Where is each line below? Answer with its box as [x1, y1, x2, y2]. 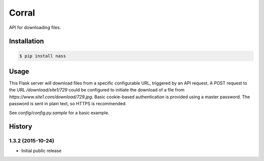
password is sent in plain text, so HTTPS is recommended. [9, 101, 127, 107]
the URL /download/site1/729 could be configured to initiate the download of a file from [9, 87, 185, 93]
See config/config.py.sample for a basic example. [9, 110, 110, 115]
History [9, 122, 33, 131]
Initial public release [21, 147, 62, 154]
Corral [9, 7, 35, 18]
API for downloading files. [9, 24, 61, 30]
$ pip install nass [19, 53, 66, 59]
